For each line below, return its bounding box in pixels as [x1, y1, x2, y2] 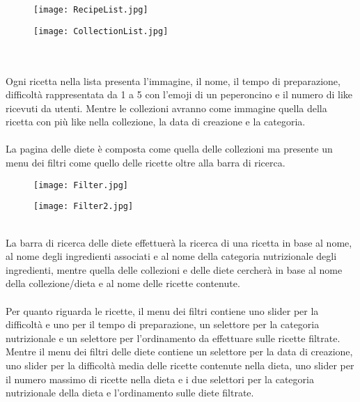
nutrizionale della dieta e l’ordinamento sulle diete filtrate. [6, 385, 254, 400]
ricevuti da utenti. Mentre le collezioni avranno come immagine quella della [6, 100, 327, 115]
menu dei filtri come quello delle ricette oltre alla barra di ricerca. [6, 155, 285, 170]
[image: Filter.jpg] [33, 180, 129, 190]
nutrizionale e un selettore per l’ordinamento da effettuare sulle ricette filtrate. [6, 330, 341, 345]
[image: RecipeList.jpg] [33, 5, 148, 15]
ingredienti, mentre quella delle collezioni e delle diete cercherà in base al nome [6, 262, 343, 277]
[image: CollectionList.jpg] [33, 26, 169, 36]
